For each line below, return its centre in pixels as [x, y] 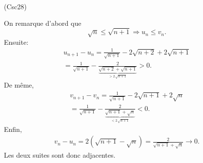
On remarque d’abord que [43, 23]
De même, [19, 85]
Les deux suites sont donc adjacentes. [60, 155]
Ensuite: [16, 42]
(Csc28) [15, 6]
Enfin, [13, 129]
